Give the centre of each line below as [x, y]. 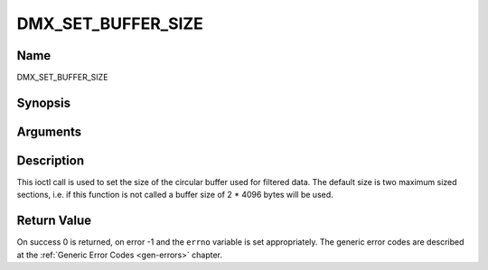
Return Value [54, 221]
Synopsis [44, 102]
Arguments [49, 131]
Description [51, 160]
